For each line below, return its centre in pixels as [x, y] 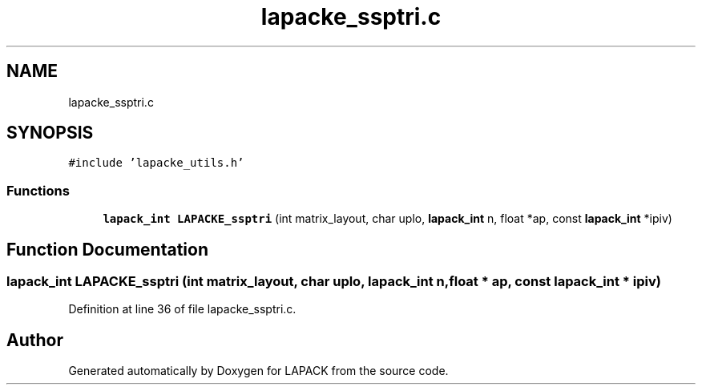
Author [35, 340]
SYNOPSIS [50, 133]
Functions [38, 190]
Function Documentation [107, 249]
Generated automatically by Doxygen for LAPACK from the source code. [258, 371]
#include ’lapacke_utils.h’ [156, 163]
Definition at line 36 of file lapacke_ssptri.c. [182, 309]
